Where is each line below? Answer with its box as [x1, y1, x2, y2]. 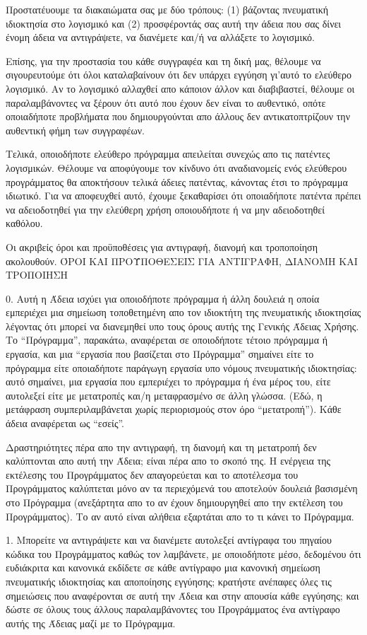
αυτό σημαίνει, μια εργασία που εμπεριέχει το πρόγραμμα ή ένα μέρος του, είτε [6, 374, 331, 389]
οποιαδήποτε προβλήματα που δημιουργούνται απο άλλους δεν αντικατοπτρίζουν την [6, 109, 351, 124]
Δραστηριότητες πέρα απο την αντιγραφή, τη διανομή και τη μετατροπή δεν [6, 439, 317, 454]
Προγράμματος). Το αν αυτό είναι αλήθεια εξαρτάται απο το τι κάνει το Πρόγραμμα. [6, 508, 354, 523]
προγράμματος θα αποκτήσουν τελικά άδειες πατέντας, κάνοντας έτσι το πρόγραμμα [6, 174, 348, 189]
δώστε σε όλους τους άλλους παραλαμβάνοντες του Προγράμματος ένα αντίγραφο [6, 602, 340, 617]
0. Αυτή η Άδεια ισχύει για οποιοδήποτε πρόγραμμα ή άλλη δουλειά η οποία [6, 291, 320, 305]
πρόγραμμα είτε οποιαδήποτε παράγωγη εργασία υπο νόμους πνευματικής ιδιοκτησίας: [6, 360, 357, 375]
